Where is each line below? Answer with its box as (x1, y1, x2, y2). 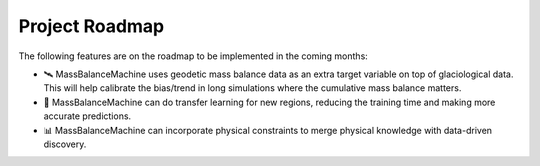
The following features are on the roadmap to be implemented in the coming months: (18, 50, 369, 62)
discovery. (43, 138, 87, 150)
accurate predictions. (43, 110, 132, 122)
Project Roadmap (18, 15, 165, 37)
